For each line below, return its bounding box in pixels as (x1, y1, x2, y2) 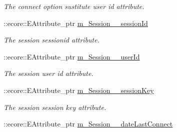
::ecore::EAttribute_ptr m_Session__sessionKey (3, 84, 154, 95)
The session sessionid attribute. (3, 34, 99, 45)
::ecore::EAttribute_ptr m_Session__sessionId (3, 17, 148, 28)
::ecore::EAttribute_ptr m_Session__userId (3, 51, 140, 61)
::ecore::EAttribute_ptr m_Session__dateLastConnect (3, 118, 173, 129)
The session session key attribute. (3, 101, 106, 112)
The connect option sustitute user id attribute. (3, 1, 144, 11)
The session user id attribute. (3, 68, 93, 78)
